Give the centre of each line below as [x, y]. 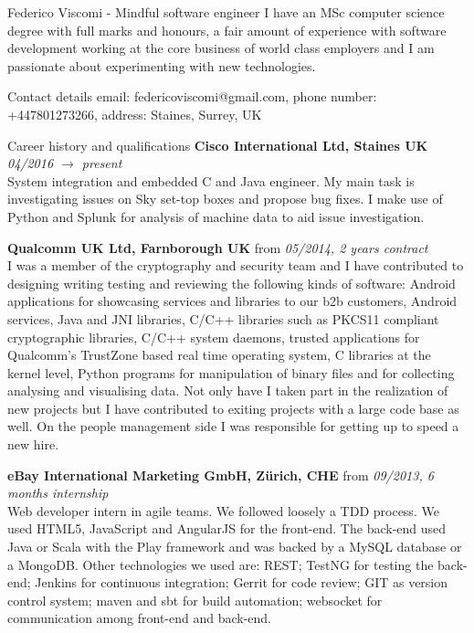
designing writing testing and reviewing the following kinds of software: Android [232, 283]
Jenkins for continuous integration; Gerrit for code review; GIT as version [242, 582]
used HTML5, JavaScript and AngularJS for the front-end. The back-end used [227, 528]
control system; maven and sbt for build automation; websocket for [195, 600]
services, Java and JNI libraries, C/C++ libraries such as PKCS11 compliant [223, 318]
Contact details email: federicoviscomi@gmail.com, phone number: [192, 96]
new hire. [33, 444]
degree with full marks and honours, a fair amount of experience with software [227, 30]
